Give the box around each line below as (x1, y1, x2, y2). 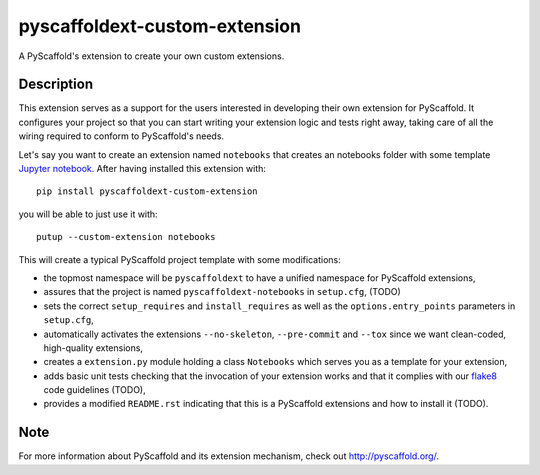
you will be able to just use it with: (18, 208, 159, 220)
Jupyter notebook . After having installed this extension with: (18, 163, 267, 175)
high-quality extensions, (43, 341, 144, 354)
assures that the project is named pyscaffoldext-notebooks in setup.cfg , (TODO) (43, 286, 402, 298)
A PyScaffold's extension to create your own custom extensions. (18, 50, 285, 62)
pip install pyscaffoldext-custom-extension (36, 186, 259, 197)
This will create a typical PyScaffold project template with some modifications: (18, 253, 341, 265)
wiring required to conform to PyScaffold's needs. (18, 130, 225, 142)
